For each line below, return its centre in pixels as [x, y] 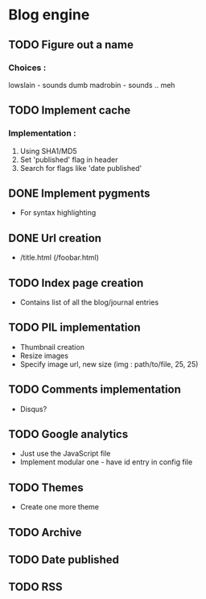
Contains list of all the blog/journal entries [89, 302]
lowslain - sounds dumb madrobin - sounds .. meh [92, 85]
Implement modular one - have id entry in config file [106, 462]
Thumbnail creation [52, 347]
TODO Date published [64, 560]
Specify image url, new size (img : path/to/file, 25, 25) [109, 364]
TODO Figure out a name [71, 45]
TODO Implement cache [70, 110]
